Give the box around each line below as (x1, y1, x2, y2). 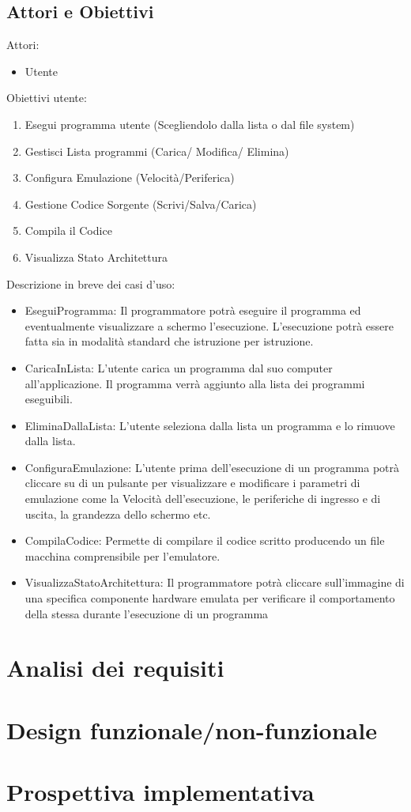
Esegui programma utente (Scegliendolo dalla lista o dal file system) (25, 115, 355, 132)
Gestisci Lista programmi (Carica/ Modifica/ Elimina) (25, 142, 289, 159)
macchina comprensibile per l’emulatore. (25, 547, 221, 564)
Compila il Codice (25, 222, 112, 239)
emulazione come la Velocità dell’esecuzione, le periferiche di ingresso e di (25, 490, 381, 507)
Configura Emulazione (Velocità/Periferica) (25, 169, 235, 186)
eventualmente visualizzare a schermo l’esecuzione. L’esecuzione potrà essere (25, 317, 394, 334)
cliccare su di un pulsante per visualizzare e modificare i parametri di (25, 474, 360, 491)
